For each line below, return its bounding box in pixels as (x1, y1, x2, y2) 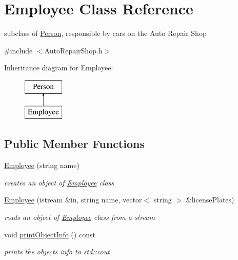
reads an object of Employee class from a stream (4, 212, 155, 222)
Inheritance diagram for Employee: (4, 62, 113, 73)
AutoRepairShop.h (44, 45, 103, 55)
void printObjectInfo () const (4, 229, 95, 239)
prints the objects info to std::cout (4, 246, 110, 257)
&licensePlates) (186, 194, 234, 205)
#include (4, 45, 33, 55)
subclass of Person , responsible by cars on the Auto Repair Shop (4, 28, 207, 39)
